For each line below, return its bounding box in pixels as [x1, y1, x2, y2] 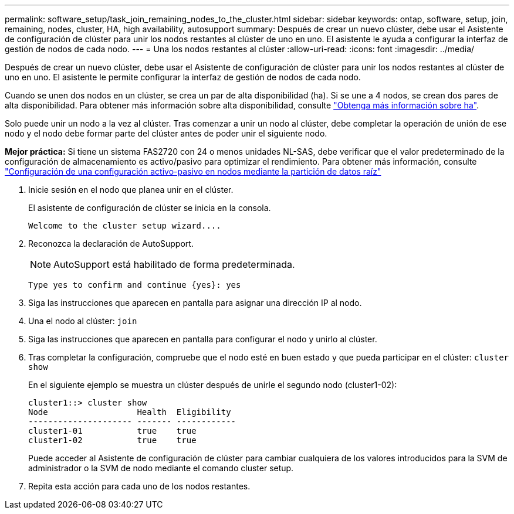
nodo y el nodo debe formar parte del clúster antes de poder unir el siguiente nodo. [5, 128, 327, 138]
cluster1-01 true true [28, 426, 197, 435]
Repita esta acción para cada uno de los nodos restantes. [28, 481, 251, 491]
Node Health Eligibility [28, 407, 231, 417]
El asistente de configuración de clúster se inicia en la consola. [28, 203, 271, 213]
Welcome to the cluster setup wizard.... [28, 221, 221, 230]
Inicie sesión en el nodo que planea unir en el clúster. [28, 185, 234, 195]
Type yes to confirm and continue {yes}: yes [28, 280, 241, 290]
